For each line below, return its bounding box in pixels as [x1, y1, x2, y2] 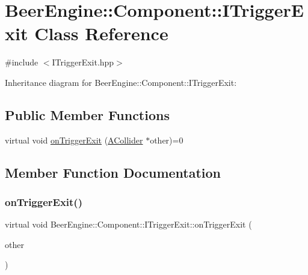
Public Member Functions [5, 105, 170, 124]
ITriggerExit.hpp [52, 56, 114, 68]
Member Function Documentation [5, 163, 221, 181]
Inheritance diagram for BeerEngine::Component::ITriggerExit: [5, 76, 237, 88]
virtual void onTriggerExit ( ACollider [5, 133, 143, 146]
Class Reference [34, 21, 168, 46]
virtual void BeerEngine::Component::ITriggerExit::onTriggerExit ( [5, 218, 252, 231]
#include [5, 56, 38, 68]
